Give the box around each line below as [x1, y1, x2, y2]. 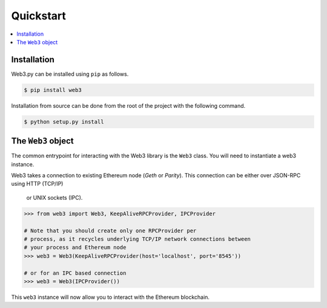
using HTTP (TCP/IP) [11, 180, 64, 188]
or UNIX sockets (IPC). [26, 194, 83, 201]
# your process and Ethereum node [24, 244, 127, 251]
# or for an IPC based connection [24, 269, 127, 277]
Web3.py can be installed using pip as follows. [11, 70, 129, 77]
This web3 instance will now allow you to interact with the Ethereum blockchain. [11, 293, 210, 301]
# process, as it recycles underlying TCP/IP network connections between [24, 236, 251, 243]
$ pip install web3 [24, 87, 82, 93]
